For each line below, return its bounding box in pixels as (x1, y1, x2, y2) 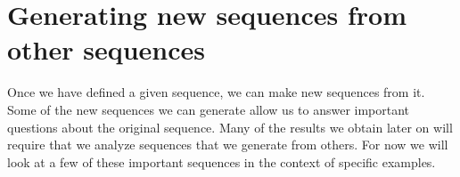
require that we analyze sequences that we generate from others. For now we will (7, 135, 448, 154)
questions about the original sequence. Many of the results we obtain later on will (7, 117, 453, 136)
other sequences (7, 31, 206, 68)
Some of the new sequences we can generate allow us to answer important (7, 100, 410, 118)
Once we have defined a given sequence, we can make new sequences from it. (7, 83, 425, 101)
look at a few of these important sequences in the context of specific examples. (7, 152, 436, 171)
